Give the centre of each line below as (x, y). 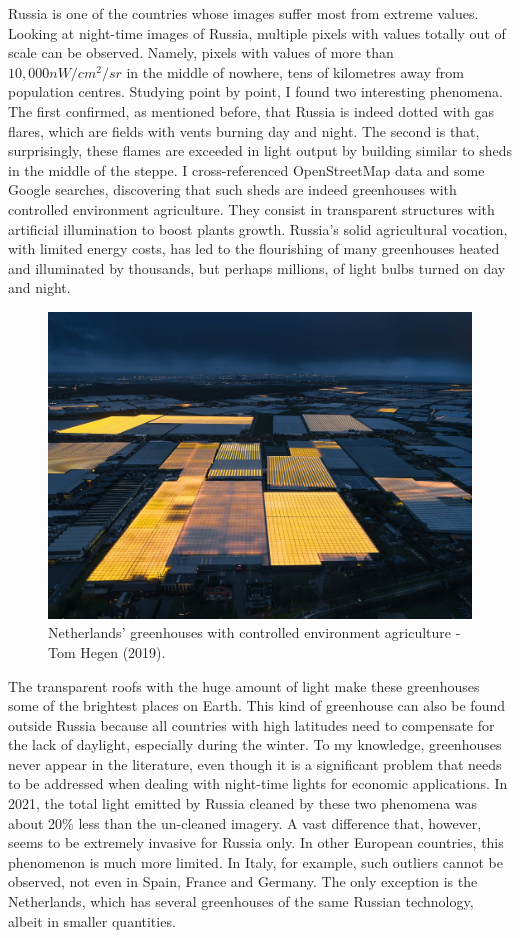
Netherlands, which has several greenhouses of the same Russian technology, (241, 901)
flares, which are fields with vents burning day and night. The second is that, (244, 130)
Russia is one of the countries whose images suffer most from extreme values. (243, 13)
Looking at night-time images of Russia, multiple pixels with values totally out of (257, 32)
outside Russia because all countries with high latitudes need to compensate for (251, 724)
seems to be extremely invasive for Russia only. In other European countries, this (256, 842)
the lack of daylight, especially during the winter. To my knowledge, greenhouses (255, 744)
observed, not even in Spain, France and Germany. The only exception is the (243, 881)
